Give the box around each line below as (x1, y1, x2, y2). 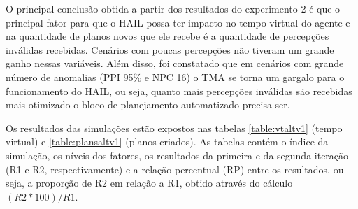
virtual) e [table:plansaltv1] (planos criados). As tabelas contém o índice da (6, 134, 329, 149)
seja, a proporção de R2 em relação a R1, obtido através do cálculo (6, 175, 293, 190)
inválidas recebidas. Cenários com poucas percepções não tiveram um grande (6, 42, 334, 57)
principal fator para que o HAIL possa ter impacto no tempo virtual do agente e (6, 15, 350, 29)
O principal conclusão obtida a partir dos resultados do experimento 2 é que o (6, 1, 341, 15)
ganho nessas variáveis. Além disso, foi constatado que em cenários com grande (6, 56, 344, 71)
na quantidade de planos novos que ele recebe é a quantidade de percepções (6, 29, 329, 43)
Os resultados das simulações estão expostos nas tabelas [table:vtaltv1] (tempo (6, 120, 343, 135)
